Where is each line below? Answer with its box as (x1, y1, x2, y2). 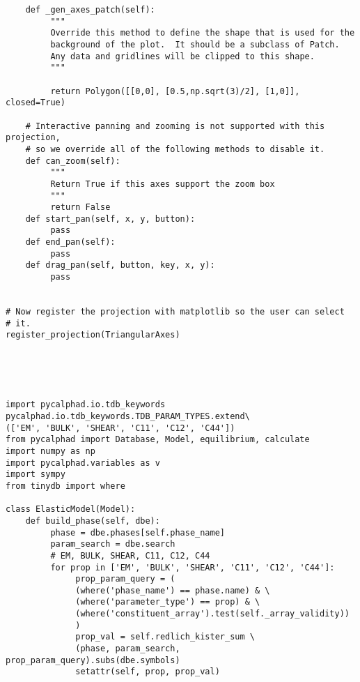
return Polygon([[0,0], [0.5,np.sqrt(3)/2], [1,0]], (50, 86, 300, 96)
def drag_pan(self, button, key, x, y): (25, 260, 215, 271)
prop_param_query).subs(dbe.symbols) (6, 655, 180, 665)
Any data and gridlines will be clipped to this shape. (50, 51, 315, 61)
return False (50, 202, 111, 213)
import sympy (6, 469, 65, 480)
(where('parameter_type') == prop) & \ (75, 597, 260, 607)
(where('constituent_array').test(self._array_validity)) (75, 609, 350, 619)
